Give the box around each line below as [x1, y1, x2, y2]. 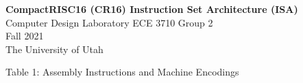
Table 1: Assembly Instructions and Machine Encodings [5, 65, 239, 79]
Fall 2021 [5, 29, 44, 43]
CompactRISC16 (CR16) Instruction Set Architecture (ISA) [5, 2, 298, 16]
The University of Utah [5, 41, 104, 56]
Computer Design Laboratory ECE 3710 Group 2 [5, 15, 213, 29]
